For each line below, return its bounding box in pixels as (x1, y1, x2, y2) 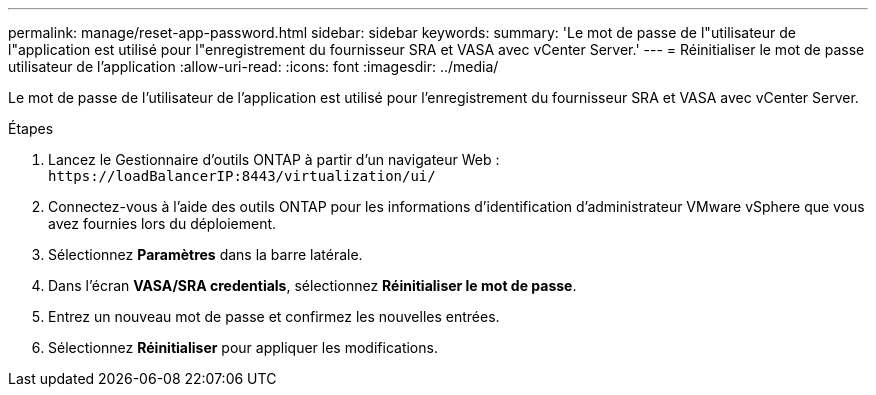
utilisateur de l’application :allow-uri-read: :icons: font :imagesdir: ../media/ (8, 58, 499, 75)
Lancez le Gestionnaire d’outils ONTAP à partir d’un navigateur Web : (48, 151, 500, 168)
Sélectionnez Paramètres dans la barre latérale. (48, 246, 363, 263)
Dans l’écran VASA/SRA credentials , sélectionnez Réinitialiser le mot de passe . (48, 277, 577, 294)
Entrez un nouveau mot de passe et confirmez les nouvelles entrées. (48, 308, 500, 325)
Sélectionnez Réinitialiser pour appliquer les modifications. (48, 339, 438, 356)
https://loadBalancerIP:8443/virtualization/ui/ (48, 168, 436, 184)
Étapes (8, 120, 54, 137)
